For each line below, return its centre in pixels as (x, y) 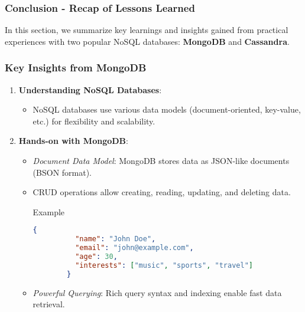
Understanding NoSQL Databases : (90, 89)
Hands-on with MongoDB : (73, 141)
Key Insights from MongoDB (76, 68)
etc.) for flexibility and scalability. (94, 121)
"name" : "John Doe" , (116, 239)
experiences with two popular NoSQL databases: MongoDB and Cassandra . (147, 41)
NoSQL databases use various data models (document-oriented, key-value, (167, 109)
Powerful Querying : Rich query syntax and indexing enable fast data (157, 292)
